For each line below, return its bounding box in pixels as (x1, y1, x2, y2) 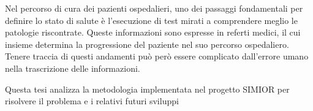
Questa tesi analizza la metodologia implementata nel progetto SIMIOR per (5, 82, 290, 95)
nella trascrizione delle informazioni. (5, 61, 140, 74)
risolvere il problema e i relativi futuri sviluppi (5, 94, 179, 107)
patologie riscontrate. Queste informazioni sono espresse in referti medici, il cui (5, 26, 301, 39)
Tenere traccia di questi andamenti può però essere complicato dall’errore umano (5, 50, 309, 63)
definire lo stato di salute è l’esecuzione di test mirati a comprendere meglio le (5, 13, 298, 26)
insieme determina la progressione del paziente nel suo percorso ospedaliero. (5, 37, 289, 50)
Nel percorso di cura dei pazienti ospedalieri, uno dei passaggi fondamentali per (5, 2, 303, 14)
